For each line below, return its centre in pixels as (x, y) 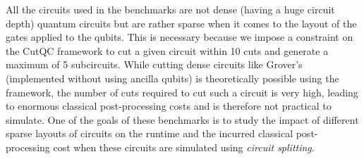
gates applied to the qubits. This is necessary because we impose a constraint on (180, 37)
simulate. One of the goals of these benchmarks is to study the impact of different (182, 119)
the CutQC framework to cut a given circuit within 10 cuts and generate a (167, 50)
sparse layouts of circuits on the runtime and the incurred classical (150, 133)
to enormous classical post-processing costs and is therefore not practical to (169, 106)
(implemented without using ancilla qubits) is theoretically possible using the (172, 78)
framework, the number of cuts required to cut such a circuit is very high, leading (182, 92)
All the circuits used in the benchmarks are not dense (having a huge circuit (170, 9)
